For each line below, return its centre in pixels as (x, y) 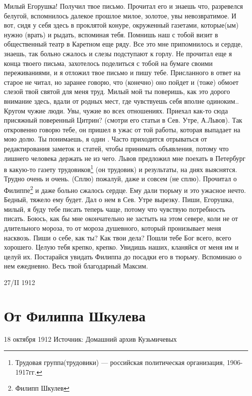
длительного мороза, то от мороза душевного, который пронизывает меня (113, 228)
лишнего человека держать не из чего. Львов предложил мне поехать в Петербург (125, 158)
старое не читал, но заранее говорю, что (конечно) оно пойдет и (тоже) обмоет (121, 82)
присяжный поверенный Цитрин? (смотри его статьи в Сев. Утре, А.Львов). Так (123, 120)
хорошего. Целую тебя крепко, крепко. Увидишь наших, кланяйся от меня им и (121, 247)
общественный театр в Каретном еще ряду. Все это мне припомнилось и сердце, (123, 44)
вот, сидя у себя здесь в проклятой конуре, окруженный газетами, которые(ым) (121, 25)
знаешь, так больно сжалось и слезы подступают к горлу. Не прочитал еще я (118, 53)
